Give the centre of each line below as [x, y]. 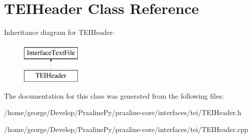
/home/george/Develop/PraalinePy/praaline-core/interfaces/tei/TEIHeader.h [123, 112]
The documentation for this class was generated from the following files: [114, 95]
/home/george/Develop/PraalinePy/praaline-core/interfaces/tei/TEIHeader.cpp [126, 129]
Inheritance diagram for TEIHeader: [59, 32]
